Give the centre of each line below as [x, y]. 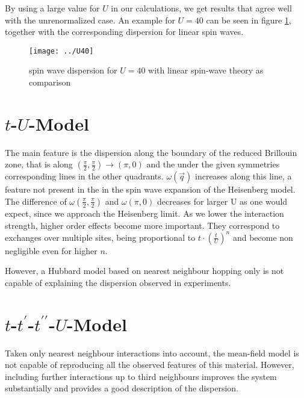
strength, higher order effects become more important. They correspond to [142, 225]
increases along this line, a [244, 176]
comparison [50, 82]
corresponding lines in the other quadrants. [84, 176]
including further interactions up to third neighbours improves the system [141, 376]
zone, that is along [39, 164]
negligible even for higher [51, 250]
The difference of [36, 201]
